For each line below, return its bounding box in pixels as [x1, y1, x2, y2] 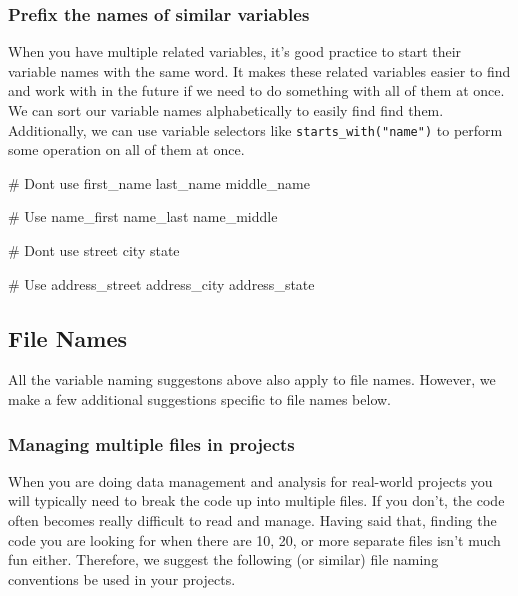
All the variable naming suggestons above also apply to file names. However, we [8, 369, 496, 390]
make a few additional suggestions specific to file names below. [8, 389, 392, 410]
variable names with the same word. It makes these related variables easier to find [8, 60, 511, 81]
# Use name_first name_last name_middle [8, 206, 278, 227]
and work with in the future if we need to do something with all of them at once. [8, 80, 505, 101]
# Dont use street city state [8, 240, 180, 261]
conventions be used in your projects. [8, 568, 236, 589]
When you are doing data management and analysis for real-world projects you [8, 470, 493, 491]
